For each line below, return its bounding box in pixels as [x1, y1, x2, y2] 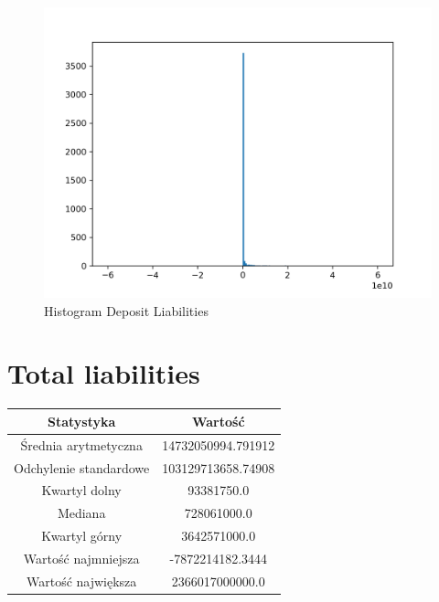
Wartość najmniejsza [23, 548, 140, 567]
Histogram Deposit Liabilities [44, 301, 209, 320]
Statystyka [47, 411, 116, 430]
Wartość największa [26, 571, 137, 590]
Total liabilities [7, 354, 200, 392]
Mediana [57, 503, 106, 523]
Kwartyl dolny [41, 481, 122, 500]
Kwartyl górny [41, 526, 123, 545]
